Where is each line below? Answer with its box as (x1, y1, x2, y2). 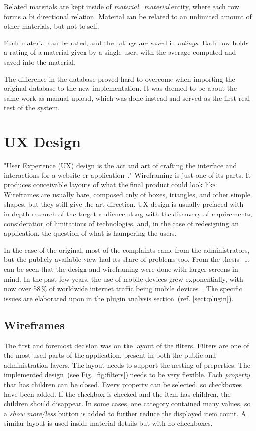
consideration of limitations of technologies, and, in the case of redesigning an (4, 218, 239, 228)
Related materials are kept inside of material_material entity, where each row (4, 1, 239, 11)
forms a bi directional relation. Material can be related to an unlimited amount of (4, 11, 252, 21)
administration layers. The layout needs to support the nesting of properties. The (4, 359, 251, 370)
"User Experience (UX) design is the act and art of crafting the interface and (4, 160, 237, 171)
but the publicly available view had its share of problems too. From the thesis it (4, 254, 250, 264)
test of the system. (4, 102, 60, 113)
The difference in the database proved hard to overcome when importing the (4, 73, 235, 84)
